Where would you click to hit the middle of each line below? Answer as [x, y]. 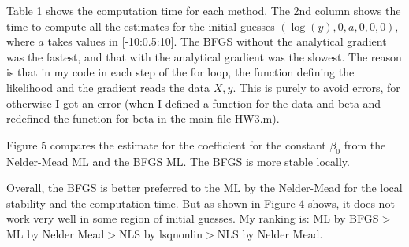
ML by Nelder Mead [56, 233]
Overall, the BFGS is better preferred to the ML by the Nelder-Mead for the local [204, 188]
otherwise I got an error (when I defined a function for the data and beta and [194, 103]
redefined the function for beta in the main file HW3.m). [143, 118]
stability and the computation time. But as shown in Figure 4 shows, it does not [201, 203]
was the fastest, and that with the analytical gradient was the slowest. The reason [204, 56]
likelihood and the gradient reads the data [108, 87]
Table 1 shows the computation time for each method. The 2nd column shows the [204, 10]
